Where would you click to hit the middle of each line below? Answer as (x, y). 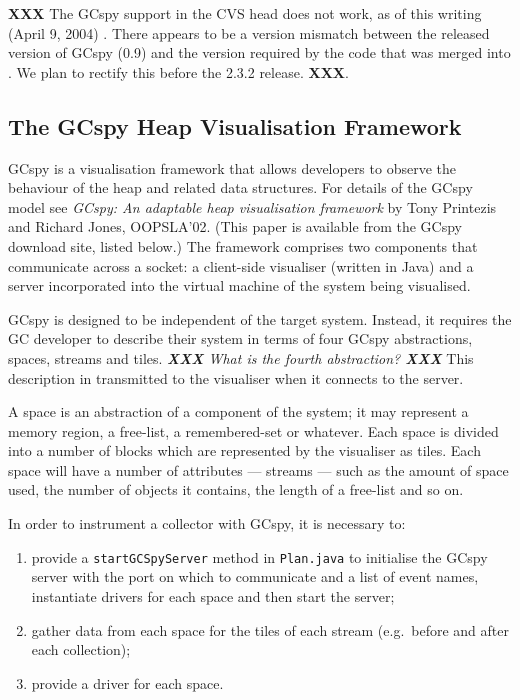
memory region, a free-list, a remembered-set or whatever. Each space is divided (253, 430)
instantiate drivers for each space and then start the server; (213, 595)
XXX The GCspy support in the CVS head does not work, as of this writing (245, 13)
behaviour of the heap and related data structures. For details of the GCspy (240, 187)
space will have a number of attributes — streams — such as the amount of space (258, 469)
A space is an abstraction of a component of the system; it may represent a (238, 411)
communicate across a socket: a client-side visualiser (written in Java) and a (241, 265)
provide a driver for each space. (127, 682)
